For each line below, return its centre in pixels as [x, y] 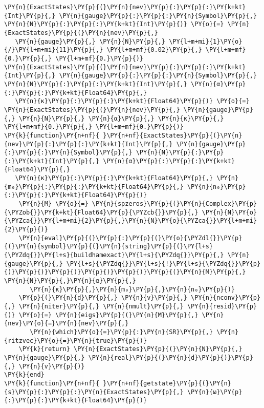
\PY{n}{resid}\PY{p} [222, 306]
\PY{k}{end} [24, 375]
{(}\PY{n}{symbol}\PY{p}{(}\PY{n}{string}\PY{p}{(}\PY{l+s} [109, 247]
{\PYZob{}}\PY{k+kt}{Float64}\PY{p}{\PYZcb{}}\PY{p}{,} [101, 212]
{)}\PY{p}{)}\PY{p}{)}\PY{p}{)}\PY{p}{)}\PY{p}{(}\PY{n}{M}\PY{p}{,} [125, 272]
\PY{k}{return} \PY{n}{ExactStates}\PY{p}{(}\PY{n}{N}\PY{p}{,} [130, 349]
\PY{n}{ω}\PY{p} [215, 392]
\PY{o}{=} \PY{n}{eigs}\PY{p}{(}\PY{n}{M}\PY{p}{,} [108, 315]
